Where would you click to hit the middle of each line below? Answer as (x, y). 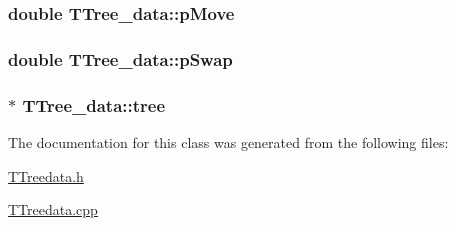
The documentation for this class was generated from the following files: (228, 141)
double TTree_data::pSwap (120, 58)
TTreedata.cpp (53, 209)
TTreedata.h (46, 175)
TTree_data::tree (94, 104)
